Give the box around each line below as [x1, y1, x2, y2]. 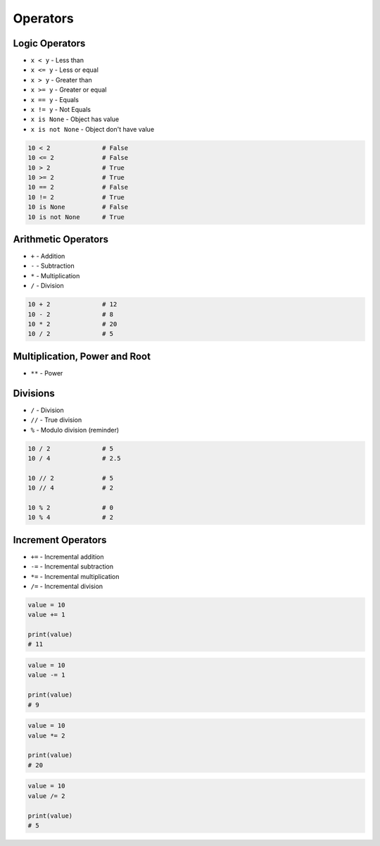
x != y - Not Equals [30, 106, 91, 114]
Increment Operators [13, 534, 107, 546]
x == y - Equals [30, 95, 79, 104]
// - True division [30, 416, 82, 424]
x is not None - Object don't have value [30, 125, 155, 133]
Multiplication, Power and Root [13, 350, 151, 362]
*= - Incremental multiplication [30, 572, 120, 580]
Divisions [13, 387, 56, 399]
